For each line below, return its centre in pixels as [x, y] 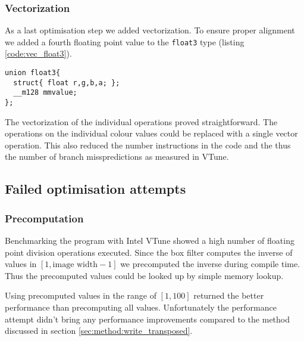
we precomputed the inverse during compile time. [210, 264]
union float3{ [33, 73]
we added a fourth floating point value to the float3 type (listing [125, 41]
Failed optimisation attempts [95, 189]
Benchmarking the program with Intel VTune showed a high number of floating [150, 241]
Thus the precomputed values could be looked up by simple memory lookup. [144, 275]
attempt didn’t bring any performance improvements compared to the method [148, 319]
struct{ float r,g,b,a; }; [67, 83]
